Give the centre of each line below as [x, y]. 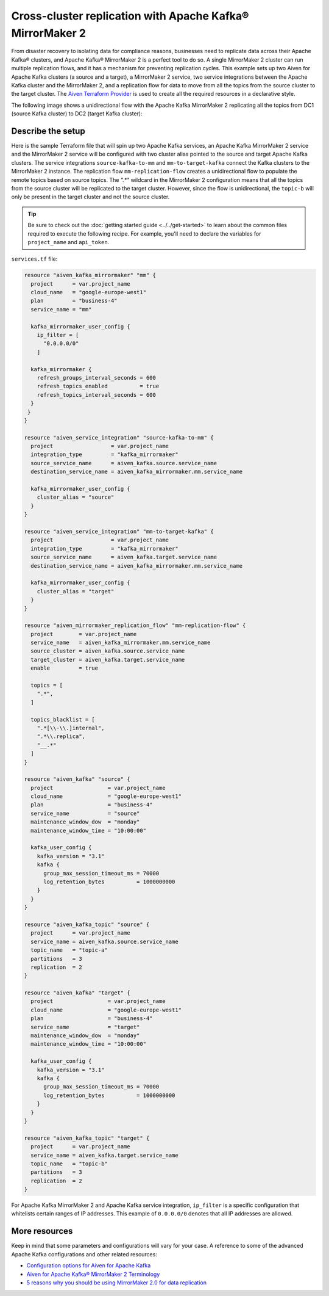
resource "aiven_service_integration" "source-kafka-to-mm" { [119, 437]
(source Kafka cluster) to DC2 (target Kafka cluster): [77, 114]
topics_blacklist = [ [63, 719]
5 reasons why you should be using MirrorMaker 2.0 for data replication [117, 1283]
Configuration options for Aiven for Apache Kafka [89, 1265]
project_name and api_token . [69, 242]
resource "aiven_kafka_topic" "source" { [87, 924]
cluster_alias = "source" [76, 497]
